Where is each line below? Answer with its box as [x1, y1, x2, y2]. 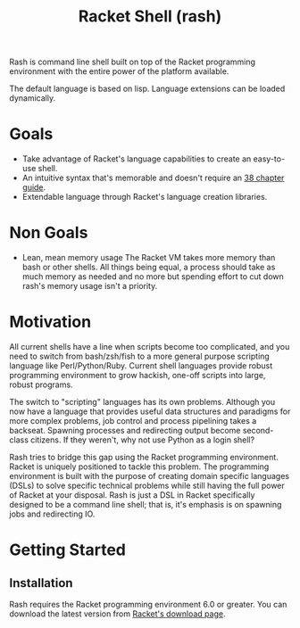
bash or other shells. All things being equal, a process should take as [21, 261, 276, 273]
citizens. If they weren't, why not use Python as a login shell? [29, 434, 255, 445]
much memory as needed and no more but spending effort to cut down [21, 271, 284, 282]
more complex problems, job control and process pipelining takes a [9, 416, 257, 426]
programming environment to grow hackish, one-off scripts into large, [9, 370, 266, 380]
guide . [21, 182, 46, 193]
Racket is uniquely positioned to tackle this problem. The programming [9, 461, 270, 472]
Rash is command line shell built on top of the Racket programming [9, 56, 256, 68]
